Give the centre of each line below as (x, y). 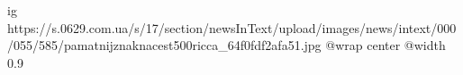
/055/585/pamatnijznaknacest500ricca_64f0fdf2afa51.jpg (164, 45)
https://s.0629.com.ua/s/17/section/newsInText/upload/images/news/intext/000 (232, 27)
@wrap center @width (386, 45)
